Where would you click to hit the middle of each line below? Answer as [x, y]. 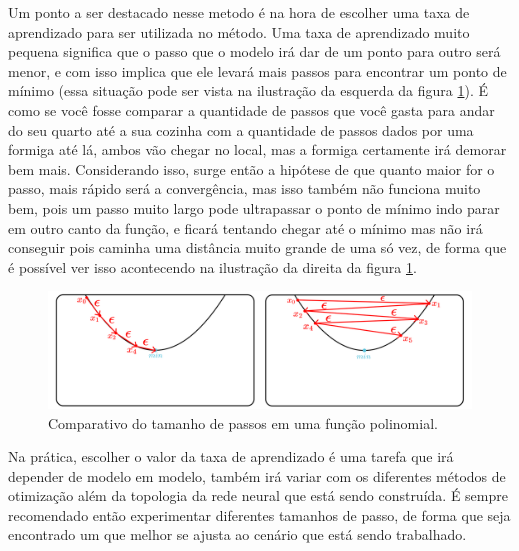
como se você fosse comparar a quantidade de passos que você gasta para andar [251, 109]
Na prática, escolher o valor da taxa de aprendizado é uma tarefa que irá [231, 456]
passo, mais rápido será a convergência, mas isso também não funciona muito [244, 188]
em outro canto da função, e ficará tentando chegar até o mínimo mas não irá [245, 227]
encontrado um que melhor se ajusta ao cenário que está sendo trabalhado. [237, 534]
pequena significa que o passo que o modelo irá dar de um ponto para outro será [254, 51]
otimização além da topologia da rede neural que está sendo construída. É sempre [258, 495]
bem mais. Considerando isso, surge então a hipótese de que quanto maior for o [251, 168]
